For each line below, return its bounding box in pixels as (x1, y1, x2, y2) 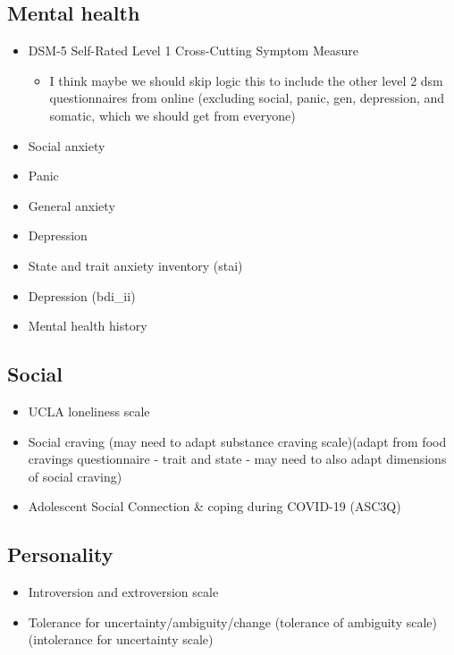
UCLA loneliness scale (28, 401, 150, 420)
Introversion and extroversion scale (28, 583, 219, 601)
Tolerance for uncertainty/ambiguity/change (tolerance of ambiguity (28, 612, 403, 631)
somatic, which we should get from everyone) (49, 105, 296, 124)
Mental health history (28, 316, 147, 335)
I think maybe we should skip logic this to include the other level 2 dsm (49, 71, 443, 89)
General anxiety (28, 196, 115, 214)
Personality (7, 541, 113, 568)
